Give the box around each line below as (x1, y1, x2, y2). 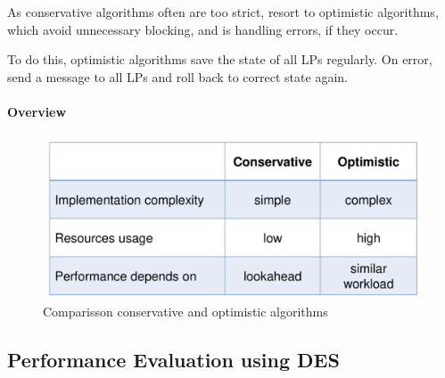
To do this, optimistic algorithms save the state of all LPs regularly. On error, (7, 50, 433, 69)
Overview (7, 102, 67, 120)
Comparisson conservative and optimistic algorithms (43, 302, 328, 321)
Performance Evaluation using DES (7, 346, 340, 374)
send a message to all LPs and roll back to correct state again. (7, 67, 348, 86)
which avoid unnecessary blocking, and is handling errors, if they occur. (7, 20, 399, 38)
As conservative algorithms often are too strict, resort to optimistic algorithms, (7, 3, 439, 21)
